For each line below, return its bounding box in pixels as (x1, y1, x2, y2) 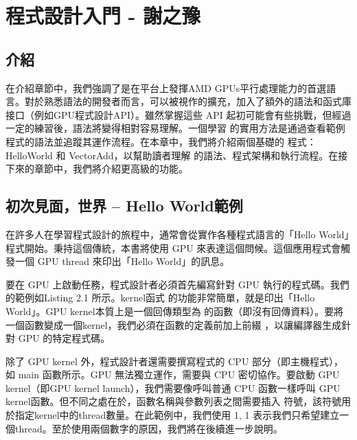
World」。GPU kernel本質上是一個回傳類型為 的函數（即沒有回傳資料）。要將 (5, 303, 344, 318)
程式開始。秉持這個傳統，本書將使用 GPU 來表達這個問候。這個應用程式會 (5, 240, 341, 255)
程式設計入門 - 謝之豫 (5, 1, 201, 30)
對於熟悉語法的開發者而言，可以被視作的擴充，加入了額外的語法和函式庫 (24, 94, 352, 108)
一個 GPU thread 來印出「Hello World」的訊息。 (14, 254, 230, 268)
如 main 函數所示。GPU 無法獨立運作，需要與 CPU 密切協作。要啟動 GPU (5, 367, 340, 382)
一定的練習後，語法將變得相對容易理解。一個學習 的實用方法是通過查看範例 (5, 121, 345, 135)
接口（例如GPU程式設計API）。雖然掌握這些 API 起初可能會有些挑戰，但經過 (5, 107, 352, 121)
